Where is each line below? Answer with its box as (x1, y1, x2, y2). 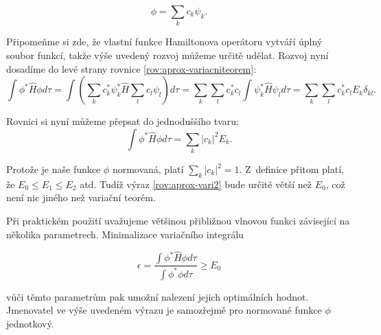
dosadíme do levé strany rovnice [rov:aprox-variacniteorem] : (6, 61, 257, 76)
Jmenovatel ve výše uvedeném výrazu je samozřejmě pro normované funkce (6, 303, 322, 317)
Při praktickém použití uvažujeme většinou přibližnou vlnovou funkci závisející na (6, 213, 350, 228)
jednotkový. (6, 316, 54, 330)
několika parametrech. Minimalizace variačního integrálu (6, 227, 244, 241)
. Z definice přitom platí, (239, 162, 344, 176)
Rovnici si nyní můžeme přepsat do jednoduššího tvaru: (6, 114, 239, 128)
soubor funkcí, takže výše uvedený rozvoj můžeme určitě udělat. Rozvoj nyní (6, 47, 329, 62)
